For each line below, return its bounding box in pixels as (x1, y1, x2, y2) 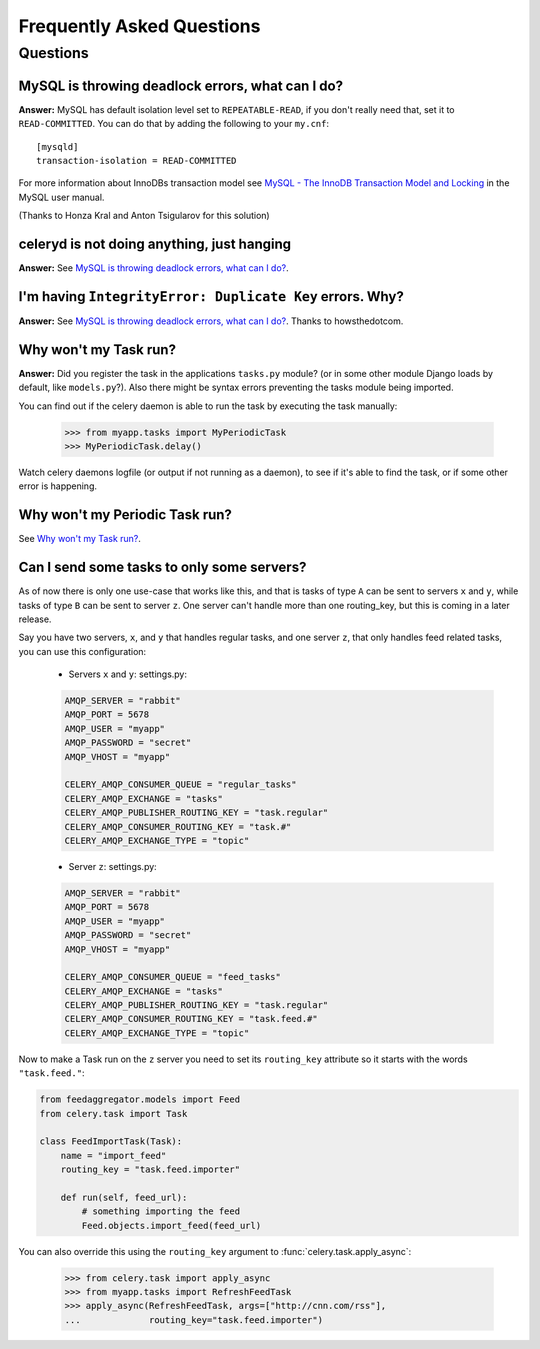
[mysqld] (36, 141, 79, 152)
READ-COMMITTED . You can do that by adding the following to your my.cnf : (18, 118, 330, 130)
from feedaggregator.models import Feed (39, 1094, 240, 1105)
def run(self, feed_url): (60, 1191, 188, 1203)
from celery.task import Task (39, 1108, 188, 1119)
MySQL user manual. (18, 191, 105, 203)
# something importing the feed (81, 1206, 240, 1217)
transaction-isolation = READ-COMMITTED (36, 155, 237, 166)
